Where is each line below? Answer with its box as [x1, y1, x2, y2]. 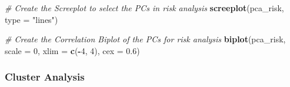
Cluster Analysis [5, 69, 85, 84]
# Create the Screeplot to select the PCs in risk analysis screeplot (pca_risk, [5, 2, 284, 14]
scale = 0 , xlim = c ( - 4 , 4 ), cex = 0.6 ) [5, 44, 140, 56]
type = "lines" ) [5, 13, 58, 25]
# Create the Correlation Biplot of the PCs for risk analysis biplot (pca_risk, [5, 33, 286, 45]
